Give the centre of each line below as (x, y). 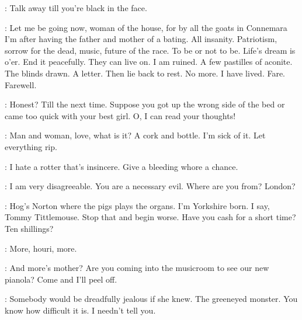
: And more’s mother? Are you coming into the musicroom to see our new (137, 268)
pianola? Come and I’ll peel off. (61, 279)
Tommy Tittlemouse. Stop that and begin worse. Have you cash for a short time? (150, 217)
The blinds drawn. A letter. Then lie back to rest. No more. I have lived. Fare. (145, 73)
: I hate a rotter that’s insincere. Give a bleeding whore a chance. (122, 166)
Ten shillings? (29, 228)
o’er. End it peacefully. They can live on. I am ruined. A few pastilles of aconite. (149, 62)
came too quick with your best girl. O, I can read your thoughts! (120, 115)
